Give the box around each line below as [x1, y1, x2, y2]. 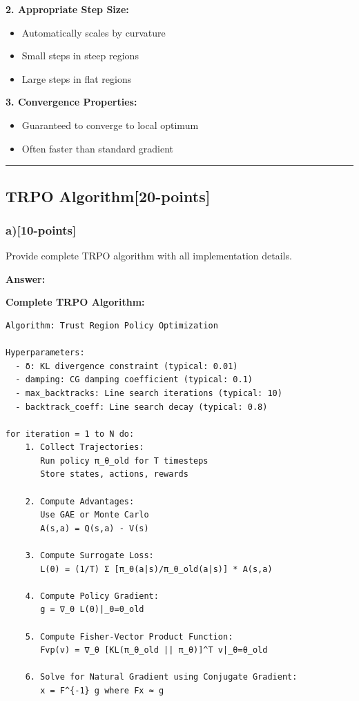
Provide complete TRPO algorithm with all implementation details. [6, 248, 292, 263]
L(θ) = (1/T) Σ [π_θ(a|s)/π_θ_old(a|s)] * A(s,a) [40, 564, 273, 574]
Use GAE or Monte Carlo [40, 510, 149, 520]
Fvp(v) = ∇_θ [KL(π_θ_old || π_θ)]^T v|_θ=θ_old [40, 645, 268, 655]
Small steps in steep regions [21, 48, 139, 63]
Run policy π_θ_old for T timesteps [40, 455, 208, 466]
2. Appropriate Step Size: [6, 2, 129, 16]
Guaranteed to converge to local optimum [21, 117, 199, 132]
